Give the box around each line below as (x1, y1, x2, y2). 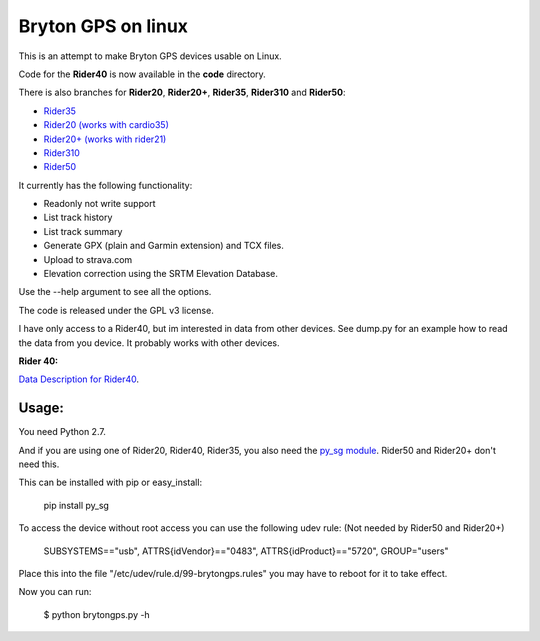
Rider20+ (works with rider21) (43, 133, 167, 145)
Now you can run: (18, 586, 92, 598)
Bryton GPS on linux (18, 15, 189, 37)
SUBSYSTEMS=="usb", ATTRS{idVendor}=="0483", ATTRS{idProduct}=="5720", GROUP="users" (43, 545, 449, 557)
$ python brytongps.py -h (43, 608, 150, 620)
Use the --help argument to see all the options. (18, 286, 212, 298)
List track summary (43, 225, 123, 237)
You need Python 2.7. (18, 426, 107, 438)
